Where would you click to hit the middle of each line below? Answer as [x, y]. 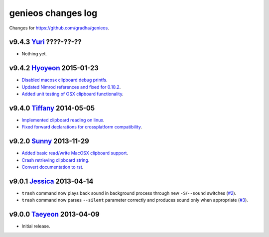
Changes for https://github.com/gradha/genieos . [59, 28]
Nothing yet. [34, 54]
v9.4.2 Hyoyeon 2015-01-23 [54, 68]
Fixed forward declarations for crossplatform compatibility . [82, 127]
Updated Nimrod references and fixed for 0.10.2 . [71, 87]
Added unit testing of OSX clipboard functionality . [73, 94]
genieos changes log [53, 13]
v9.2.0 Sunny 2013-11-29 [49, 141]
